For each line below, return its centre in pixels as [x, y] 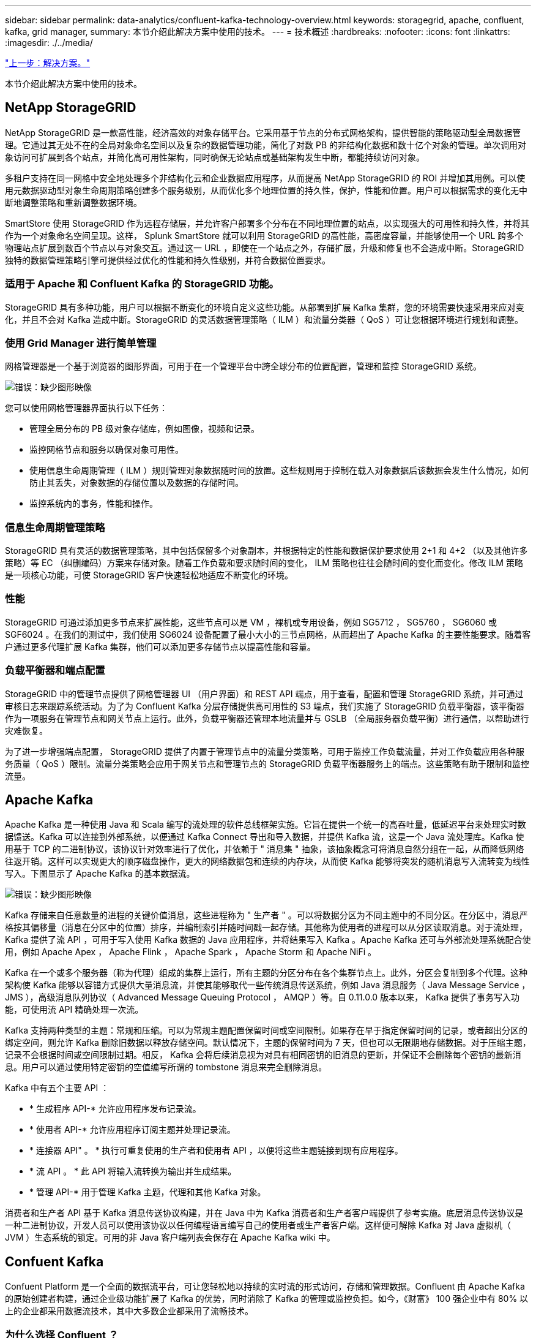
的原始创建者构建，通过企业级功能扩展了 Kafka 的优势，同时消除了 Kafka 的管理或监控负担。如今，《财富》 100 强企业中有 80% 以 [267, 1299]
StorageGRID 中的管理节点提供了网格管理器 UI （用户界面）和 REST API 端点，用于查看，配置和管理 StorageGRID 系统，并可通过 [264, 694]
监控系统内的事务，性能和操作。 [94, 504]
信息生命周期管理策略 [55, 527]
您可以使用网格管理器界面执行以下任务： [86, 408]
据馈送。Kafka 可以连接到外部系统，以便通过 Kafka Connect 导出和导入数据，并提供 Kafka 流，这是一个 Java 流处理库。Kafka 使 [265, 837]
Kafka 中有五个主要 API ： [57, 1088]
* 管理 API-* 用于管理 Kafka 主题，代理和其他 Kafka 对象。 [148, 1192]
